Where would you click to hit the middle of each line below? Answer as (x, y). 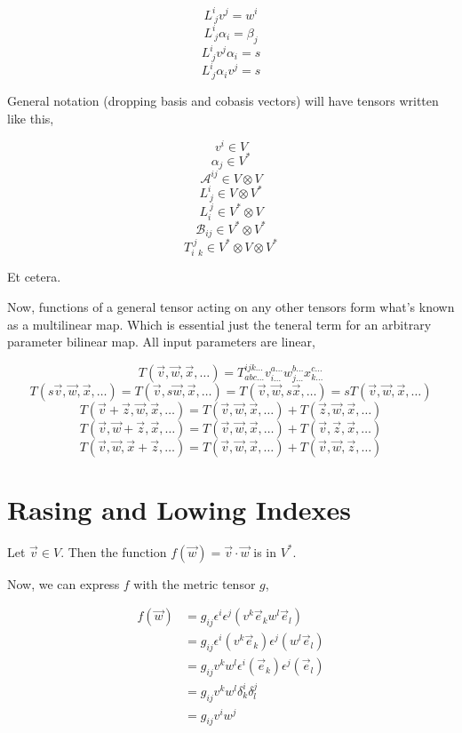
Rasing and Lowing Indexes (179, 509)
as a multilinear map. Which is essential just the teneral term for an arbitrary (219, 324)
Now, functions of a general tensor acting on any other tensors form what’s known (231, 306)
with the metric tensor (195, 583)
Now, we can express (64, 583)
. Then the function (114, 551)
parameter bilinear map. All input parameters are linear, (161, 342)
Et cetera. (34, 277)
